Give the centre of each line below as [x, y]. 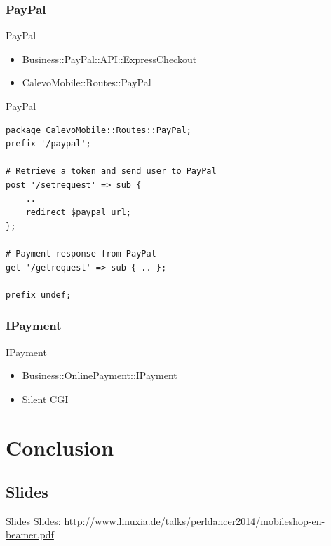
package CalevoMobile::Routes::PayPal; [99, 130]
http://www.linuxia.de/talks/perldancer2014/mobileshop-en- [195, 520]
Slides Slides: [33, 520]
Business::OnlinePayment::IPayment [100, 375]
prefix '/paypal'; [48, 144]
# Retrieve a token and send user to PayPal [111, 171]
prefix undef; [39, 295]
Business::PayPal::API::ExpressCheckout [109, 59]
